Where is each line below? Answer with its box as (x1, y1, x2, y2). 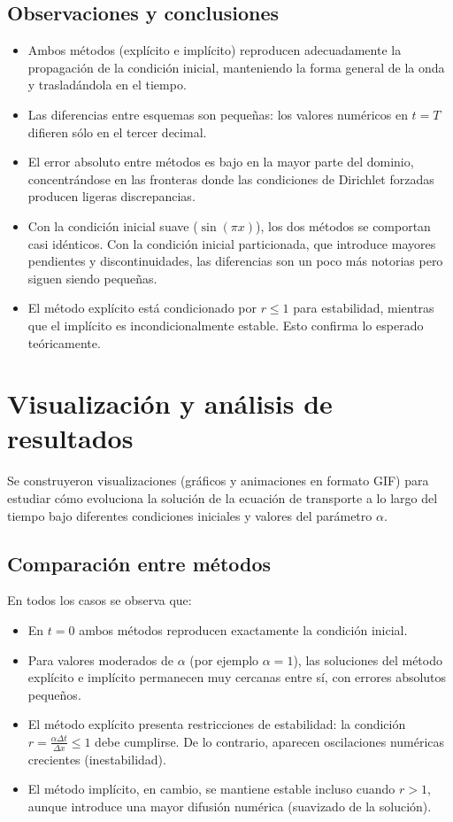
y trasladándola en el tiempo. (27, 75, 187, 94)
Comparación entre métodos (7, 549, 272, 577)
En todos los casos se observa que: (7, 591, 192, 609)
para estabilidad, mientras (293, 299, 434, 317)
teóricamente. (27, 333, 101, 352)
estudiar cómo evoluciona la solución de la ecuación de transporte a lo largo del (7, 489, 438, 508)
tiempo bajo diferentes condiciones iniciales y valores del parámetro (7, 506, 372, 524)
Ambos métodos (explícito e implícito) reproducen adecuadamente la (27, 41, 402, 59)
